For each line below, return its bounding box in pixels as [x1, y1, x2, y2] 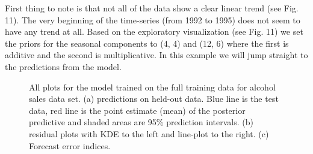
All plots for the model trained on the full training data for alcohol [29, 80, 276, 93]
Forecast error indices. [29, 139, 111, 152]
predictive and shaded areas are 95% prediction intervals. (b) [29, 116, 253, 128]
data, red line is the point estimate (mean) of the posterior [29, 104, 246, 116]
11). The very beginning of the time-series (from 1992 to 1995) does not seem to [5, 13, 300, 26]
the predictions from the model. [5, 60, 122, 73]
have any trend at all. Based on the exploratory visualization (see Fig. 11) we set [5, 25, 303, 38]
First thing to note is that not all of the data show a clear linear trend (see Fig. [5, 2, 299, 14]
